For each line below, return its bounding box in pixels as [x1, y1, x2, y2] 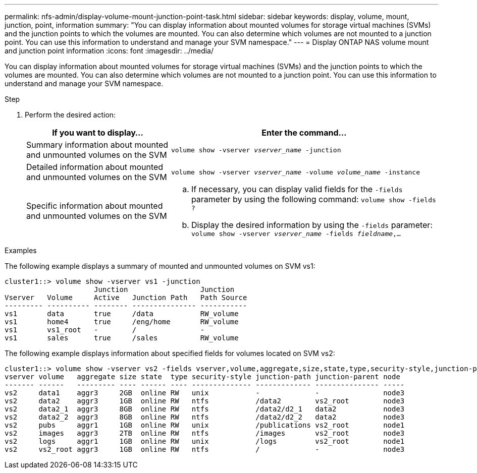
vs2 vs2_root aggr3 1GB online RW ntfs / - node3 [5, 445, 405, 453]
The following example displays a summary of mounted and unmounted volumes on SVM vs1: [5, 262, 315, 270]
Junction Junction [94, 285, 235, 293]
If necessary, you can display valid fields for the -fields [191, 184, 403, 194]
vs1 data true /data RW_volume [5, 310, 239, 318]
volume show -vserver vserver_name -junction [171, 146, 341, 154]
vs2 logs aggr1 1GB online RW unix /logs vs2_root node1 [5, 437, 405, 445]
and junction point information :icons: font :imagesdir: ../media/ [5, 46, 214, 55]
